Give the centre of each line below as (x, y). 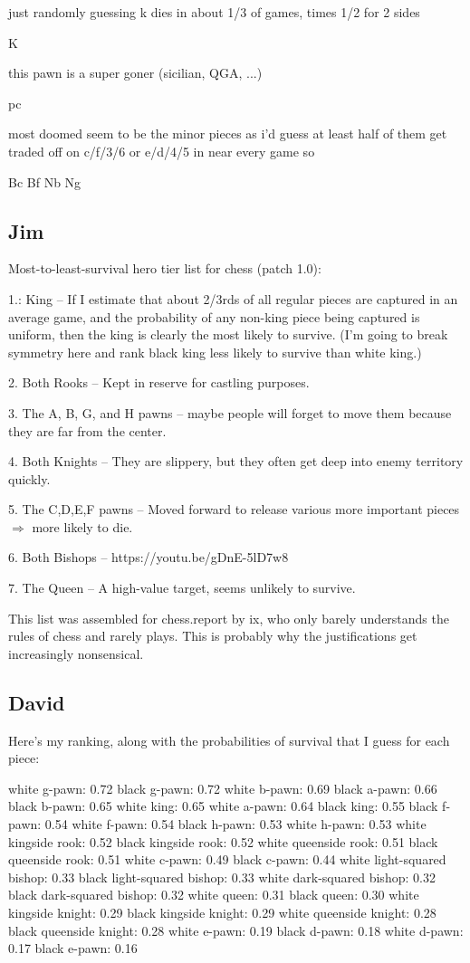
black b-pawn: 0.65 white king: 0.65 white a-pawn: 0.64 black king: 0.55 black (223, 806)
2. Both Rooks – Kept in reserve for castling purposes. (159, 382)
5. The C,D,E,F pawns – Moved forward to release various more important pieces (234, 509)
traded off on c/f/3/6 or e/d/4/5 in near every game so (162, 151)
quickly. (29, 478)
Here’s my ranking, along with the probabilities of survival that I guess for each (229, 740)
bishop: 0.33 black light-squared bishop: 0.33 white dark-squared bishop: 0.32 (222, 877)
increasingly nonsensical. (76, 653)
